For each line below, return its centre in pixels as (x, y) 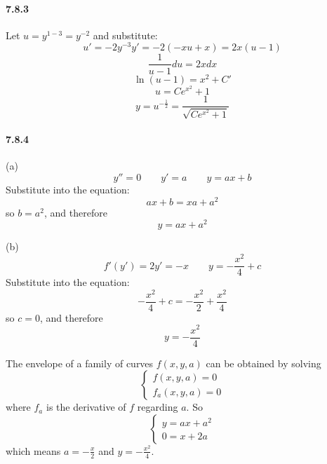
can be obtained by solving (263, 363)
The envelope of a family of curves (80, 363)
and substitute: (125, 35)
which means (33, 450)
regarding (158, 407)
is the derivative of (86, 407)
